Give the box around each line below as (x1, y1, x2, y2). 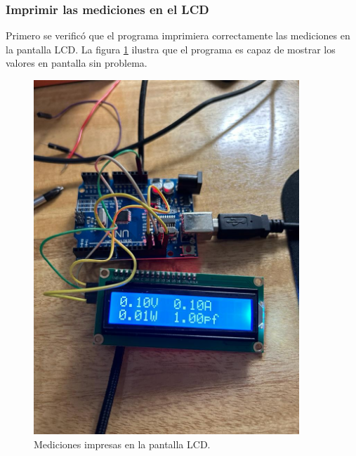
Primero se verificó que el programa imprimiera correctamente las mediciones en (6, 28, 350, 43)
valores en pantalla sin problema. (6, 56, 147, 70)
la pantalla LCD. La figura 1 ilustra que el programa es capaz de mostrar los (6, 41, 336, 56)
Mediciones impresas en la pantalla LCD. (34, 436, 211, 451)
